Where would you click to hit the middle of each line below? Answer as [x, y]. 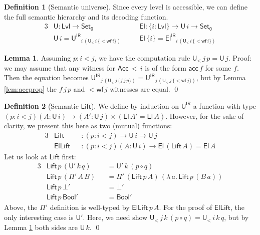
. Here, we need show [115, 217]
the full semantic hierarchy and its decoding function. [86, 16]
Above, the [21, 207]
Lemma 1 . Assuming [38, 57]
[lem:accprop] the [31, 89]
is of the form [166, 67]
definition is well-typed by [90, 207]
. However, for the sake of [205, 115]
